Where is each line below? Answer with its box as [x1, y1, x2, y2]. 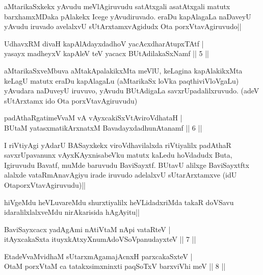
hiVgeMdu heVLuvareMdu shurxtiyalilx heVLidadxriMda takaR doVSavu [4, 196, 234, 207]
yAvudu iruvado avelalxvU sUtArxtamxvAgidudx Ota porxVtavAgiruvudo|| [4, 21, 242, 32]
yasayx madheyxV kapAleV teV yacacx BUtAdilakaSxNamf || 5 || [4, 48, 209, 59]
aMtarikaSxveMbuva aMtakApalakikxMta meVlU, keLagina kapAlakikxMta [4, 65, 243, 76]
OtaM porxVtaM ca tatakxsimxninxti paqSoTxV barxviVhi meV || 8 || [4, 261, 226, 271]
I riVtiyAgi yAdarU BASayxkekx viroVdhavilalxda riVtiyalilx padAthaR [4, 139, 231, 150]
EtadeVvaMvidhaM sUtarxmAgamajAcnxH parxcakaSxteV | [4, 251, 193, 261]
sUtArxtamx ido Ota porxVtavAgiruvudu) [4, 95, 138, 106]
